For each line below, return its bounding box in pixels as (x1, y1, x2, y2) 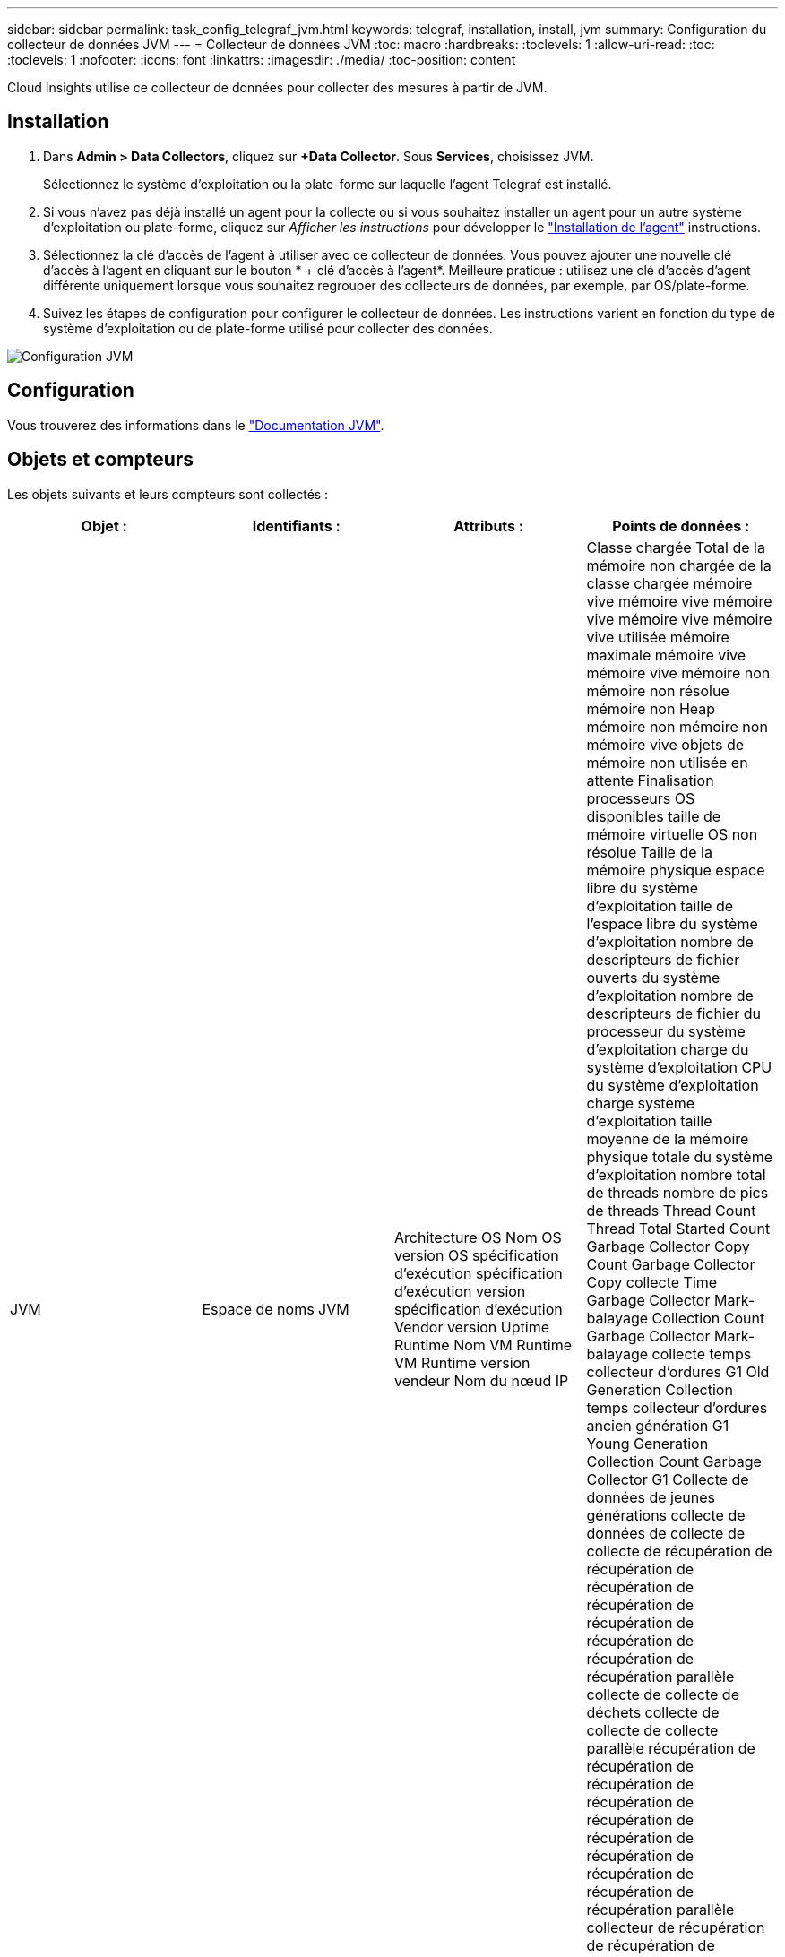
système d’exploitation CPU (586, 1057, 772, 1076)
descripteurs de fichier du (586, 1004, 761, 1022)
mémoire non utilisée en (586, 753, 748, 772)
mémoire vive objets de (586, 735, 745, 754)
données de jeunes (586, 1487, 715, 1506)
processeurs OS (586, 789, 695, 807)
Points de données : (612, 516, 750, 535)
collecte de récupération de (586, 1541, 772, 1560)
